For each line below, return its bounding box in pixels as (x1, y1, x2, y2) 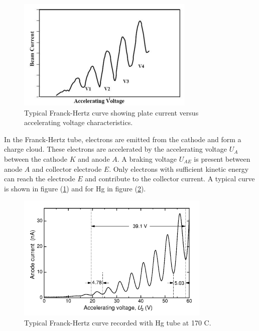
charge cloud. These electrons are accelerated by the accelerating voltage (4, 144, 227, 154)
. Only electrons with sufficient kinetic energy (109, 163, 249, 174)
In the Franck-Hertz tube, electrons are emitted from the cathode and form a (4, 134, 241, 144)
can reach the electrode (4, 173, 75, 184)
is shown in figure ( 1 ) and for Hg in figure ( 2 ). (4, 183, 146, 193)
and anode (78, 153, 110, 164)
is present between (194, 153, 250, 164)
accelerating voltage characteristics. (24, 117, 133, 128)
